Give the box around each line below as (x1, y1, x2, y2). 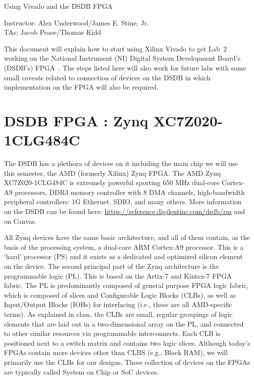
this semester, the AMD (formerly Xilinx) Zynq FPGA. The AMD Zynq (4, 167, 221, 178)
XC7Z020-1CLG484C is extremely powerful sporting (4, 177, 161, 188)
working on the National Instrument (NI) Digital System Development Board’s (4, 53, 241, 63)
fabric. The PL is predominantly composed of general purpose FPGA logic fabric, (4, 280, 249, 290)
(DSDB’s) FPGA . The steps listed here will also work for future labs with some (4, 62, 246, 72)
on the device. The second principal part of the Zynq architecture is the (4, 261, 219, 271)
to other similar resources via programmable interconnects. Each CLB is (4, 328, 221, 338)
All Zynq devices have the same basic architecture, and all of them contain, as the (4, 232, 250, 242)
